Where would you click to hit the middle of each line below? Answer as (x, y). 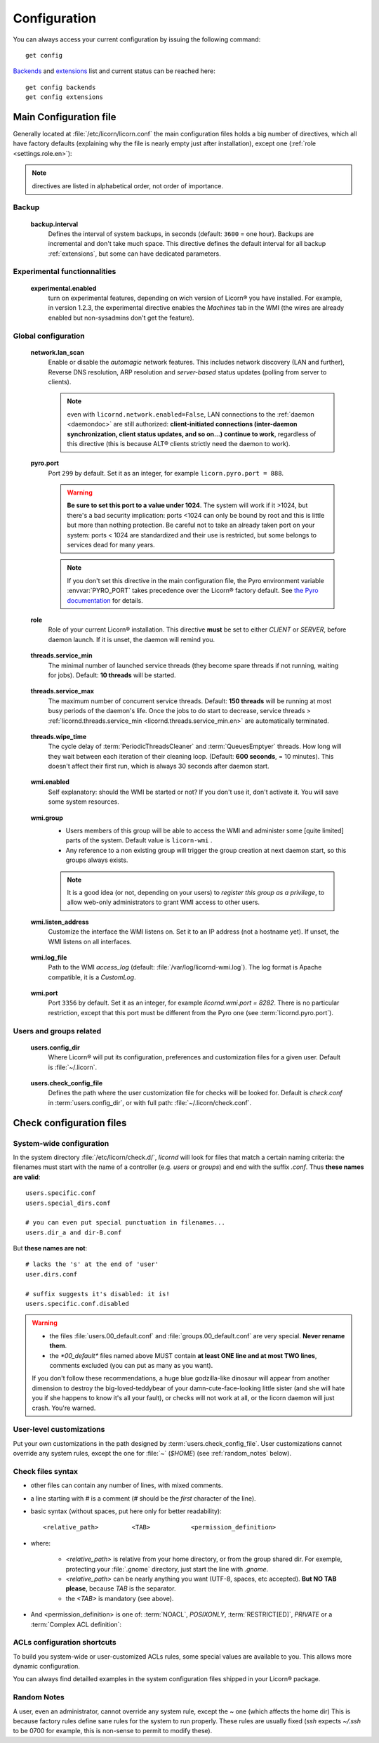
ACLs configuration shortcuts (65, 1643)
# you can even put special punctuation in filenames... (126, 1223)
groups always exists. (97, 860)
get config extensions (65, 97)
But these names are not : (50, 1248)
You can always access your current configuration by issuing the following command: (137, 39)
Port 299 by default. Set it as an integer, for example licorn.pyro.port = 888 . (166, 473)
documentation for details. (105, 600)
